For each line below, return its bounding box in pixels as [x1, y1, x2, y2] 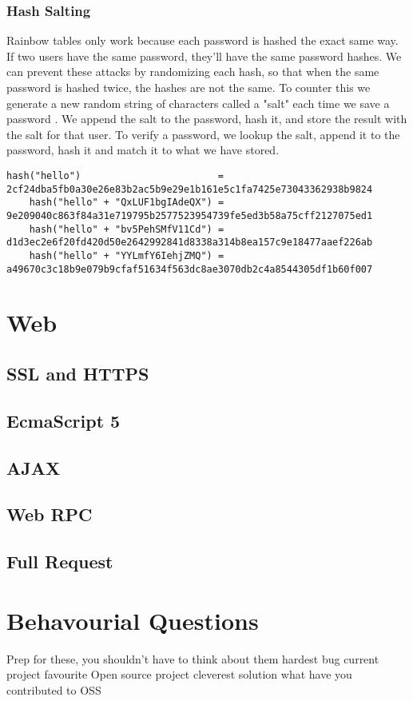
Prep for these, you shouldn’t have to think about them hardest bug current [6, 650, 379, 667]
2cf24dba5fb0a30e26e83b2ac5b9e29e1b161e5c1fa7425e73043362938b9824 [6, 183, 373, 195]
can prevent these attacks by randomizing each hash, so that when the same [6, 63, 379, 80]
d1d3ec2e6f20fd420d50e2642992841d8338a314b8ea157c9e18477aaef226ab [6, 237, 373, 249]
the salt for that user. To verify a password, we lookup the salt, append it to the [6, 125, 400, 142]
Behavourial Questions [6, 603, 259, 636]
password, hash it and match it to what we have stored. [6, 141, 280, 158]
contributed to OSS [6, 681, 101, 698]
